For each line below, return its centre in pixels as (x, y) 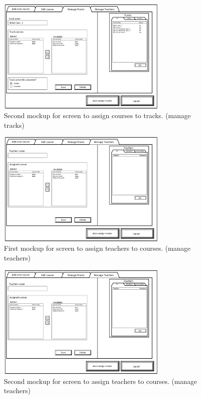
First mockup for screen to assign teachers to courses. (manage (97, 248)
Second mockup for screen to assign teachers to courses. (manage (100, 381)
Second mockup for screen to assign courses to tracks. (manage (97, 115)
